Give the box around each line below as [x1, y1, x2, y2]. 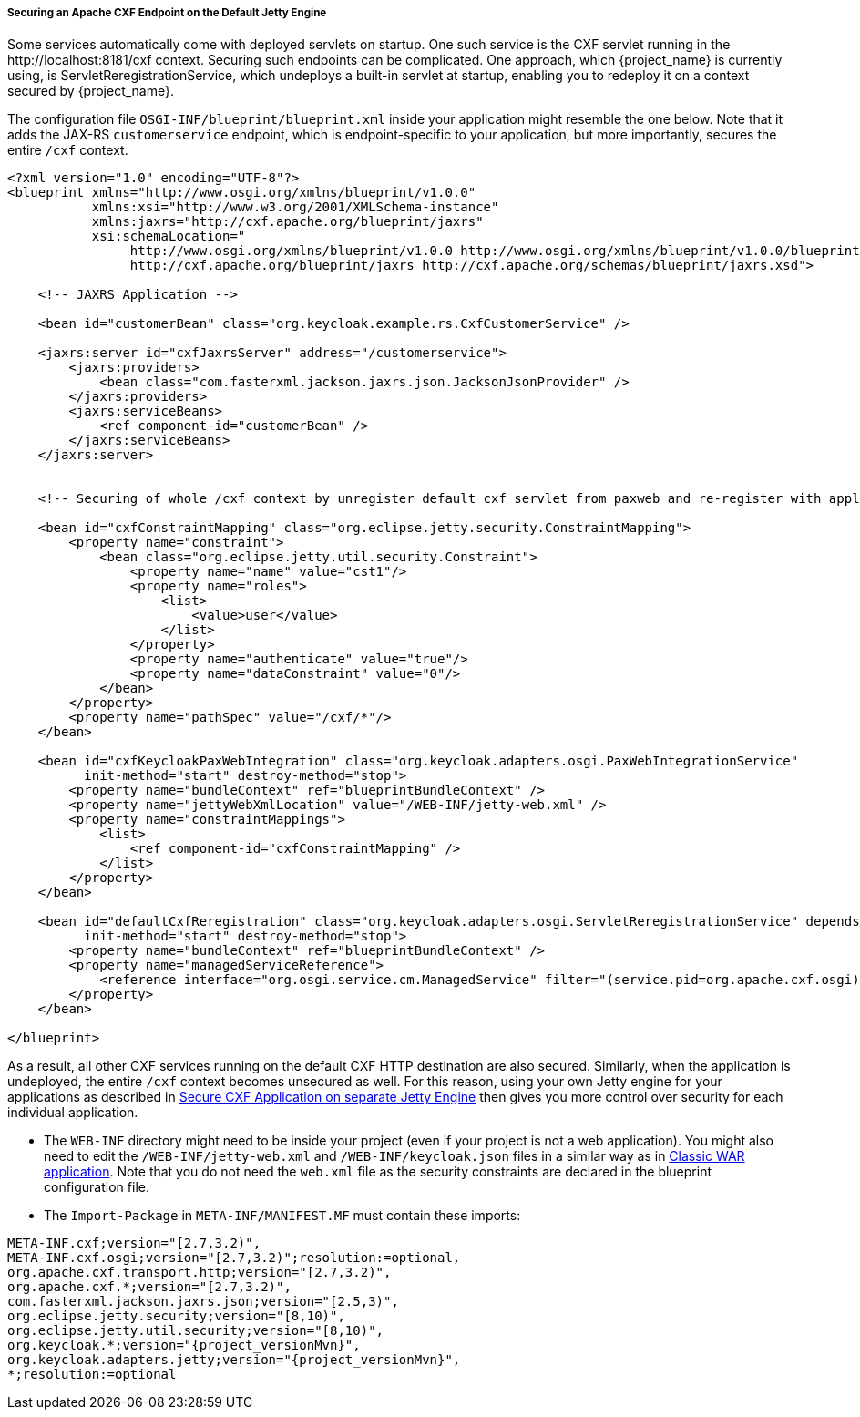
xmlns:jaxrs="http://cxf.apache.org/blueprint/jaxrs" [91, 214, 484, 230]
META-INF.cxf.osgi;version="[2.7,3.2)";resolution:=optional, [7, 1250, 461, 1266]
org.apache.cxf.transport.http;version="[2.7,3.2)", [7, 1265, 392, 1280]
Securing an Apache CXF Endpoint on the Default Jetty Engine [7, 6, 327, 19]
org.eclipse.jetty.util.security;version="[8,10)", [7, 1323, 384, 1339]
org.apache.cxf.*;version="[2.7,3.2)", [7, 1279, 292, 1295]
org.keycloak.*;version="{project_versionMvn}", [7, 1338, 361, 1353]
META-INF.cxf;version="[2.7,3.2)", [7, 1236, 261, 1251]
